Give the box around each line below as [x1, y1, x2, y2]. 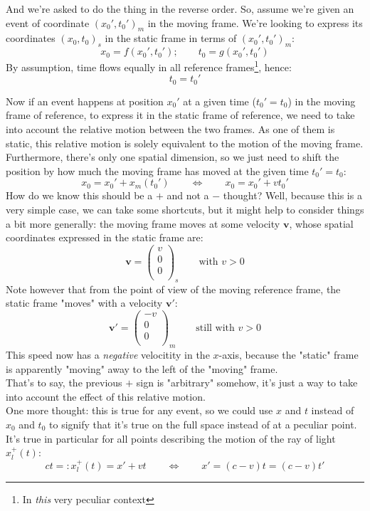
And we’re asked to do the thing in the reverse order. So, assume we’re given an [6, 1, 354, 16]
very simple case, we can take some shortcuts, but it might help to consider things [6, 202, 364, 217]
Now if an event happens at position [6, 93, 164, 108]
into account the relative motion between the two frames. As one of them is [6, 122, 335, 137]
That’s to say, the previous [6, 375, 122, 390]
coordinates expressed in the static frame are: [6, 230, 203, 245]
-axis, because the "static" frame [218, 347, 359, 362]
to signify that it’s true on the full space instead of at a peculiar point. [49, 416, 357, 431]
